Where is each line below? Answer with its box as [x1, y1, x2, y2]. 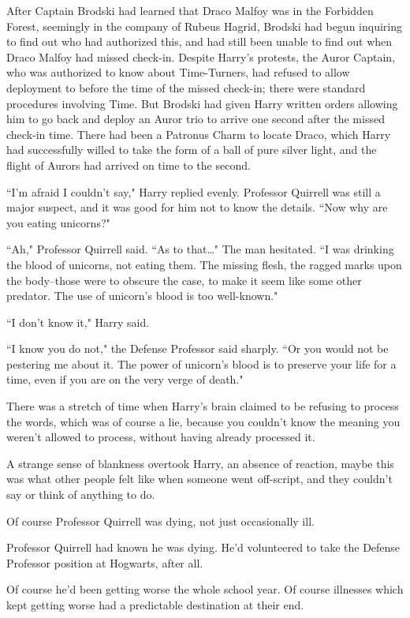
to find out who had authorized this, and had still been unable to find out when [6, 33, 393, 50]
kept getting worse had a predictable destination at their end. [6, 597, 304, 612]
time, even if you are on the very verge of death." [6, 371, 244, 388]
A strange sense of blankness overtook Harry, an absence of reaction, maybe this [6, 455, 394, 471]
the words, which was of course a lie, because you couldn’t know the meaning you [6, 413, 401, 429]
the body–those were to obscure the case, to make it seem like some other [6, 272, 362, 288]
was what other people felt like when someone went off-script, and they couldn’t [6, 470, 393, 487]
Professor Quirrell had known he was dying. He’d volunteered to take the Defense [6, 539, 401, 556]
